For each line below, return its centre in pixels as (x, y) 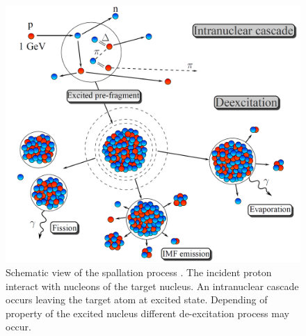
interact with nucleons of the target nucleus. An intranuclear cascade (152, 286)
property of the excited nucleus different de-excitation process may (147, 313)
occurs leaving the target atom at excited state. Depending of (137, 299)
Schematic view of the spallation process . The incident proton (139, 272)
